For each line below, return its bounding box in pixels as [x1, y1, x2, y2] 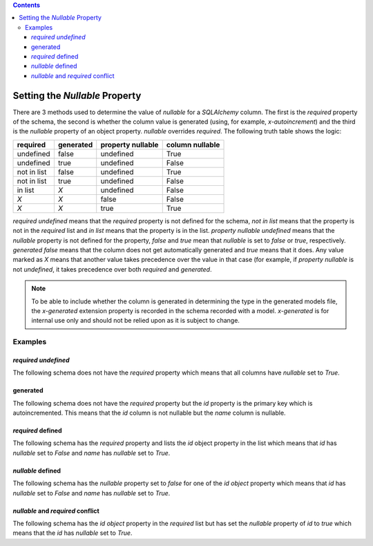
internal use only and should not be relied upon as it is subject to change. [31, 317, 240, 325]
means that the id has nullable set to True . [12, 529, 133, 537]
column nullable [166, 140, 220, 149]
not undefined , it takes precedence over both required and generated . [12, 265, 212, 273]
